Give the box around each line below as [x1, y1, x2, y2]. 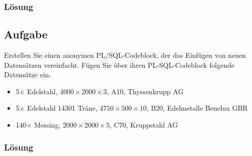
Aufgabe [4, 26, 48, 42]
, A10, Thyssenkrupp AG [107, 86, 184, 96]
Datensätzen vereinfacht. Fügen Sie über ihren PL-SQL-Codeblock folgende [4, 59, 235, 70]
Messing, [34, 120, 61, 130]
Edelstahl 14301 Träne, [27, 103, 98, 113]
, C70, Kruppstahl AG [109, 120, 178, 130]
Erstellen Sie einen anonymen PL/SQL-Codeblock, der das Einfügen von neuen [4, 50, 246, 60]
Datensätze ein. [4, 69, 51, 80]
